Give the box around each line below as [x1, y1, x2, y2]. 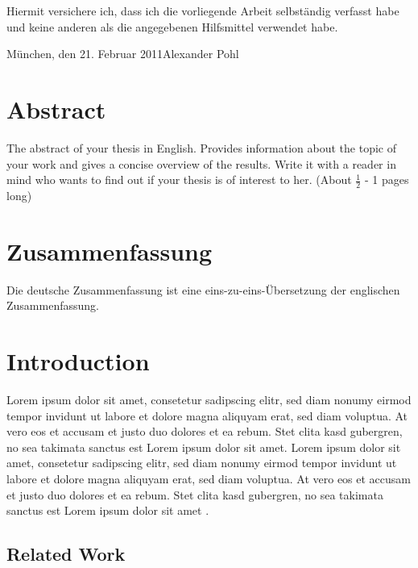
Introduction [6, 345, 150, 378]
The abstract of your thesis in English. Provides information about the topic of [6, 139, 396, 156]
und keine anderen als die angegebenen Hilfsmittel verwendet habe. [6, 18, 338, 35]
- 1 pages [364, 171, 409, 188]
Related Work [6, 541, 126, 566]
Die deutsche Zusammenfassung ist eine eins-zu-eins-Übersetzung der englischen [6, 281, 400, 298]
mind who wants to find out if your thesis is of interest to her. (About [6, 171, 352, 188]
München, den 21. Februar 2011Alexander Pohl [6, 45, 239, 62]
